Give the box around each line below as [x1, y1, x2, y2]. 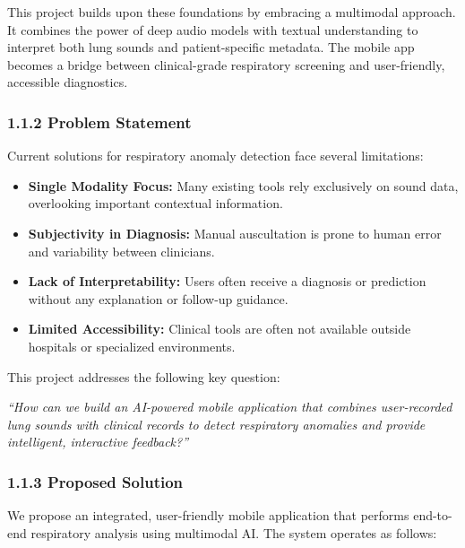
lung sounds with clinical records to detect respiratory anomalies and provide [7, 414, 426, 433]
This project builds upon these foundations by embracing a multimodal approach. [7, 3, 456, 21]
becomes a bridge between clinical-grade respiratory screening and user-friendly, [7, 55, 445, 74]
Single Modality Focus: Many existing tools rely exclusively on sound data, [28, 176, 459, 195]
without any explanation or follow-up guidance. [28, 289, 288, 308]
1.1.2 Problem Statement [7, 110, 192, 133]
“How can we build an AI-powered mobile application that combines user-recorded [7, 397, 452, 416]
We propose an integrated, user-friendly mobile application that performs [7, 506, 409, 525]
